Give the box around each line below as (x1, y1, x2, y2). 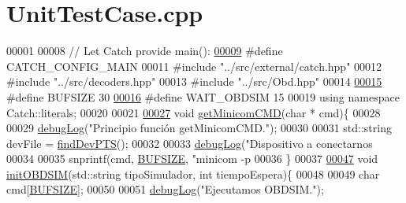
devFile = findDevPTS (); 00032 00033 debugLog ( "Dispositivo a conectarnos (6, 135, 373, 151)
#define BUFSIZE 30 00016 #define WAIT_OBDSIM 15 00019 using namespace (6, 88, 400, 105)
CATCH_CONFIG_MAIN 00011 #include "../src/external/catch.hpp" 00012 (6, 57, 382, 74)
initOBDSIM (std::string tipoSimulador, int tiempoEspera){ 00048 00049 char (6, 165, 380, 182)
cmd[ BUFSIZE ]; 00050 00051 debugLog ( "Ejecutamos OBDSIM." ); (6, 181, 324, 197)
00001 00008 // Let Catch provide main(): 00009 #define (6, 42, 283, 59)
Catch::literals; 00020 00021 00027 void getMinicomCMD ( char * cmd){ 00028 (6, 104, 381, 120)
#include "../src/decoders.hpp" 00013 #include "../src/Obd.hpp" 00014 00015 (6, 73, 382, 90)
